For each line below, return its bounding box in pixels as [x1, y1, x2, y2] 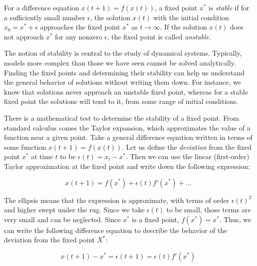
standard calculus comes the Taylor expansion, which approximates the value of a [4, 122, 251, 133]
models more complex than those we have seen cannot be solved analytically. [4, 57, 236, 67]
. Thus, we [220, 214, 251, 224]
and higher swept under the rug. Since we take [4, 204, 145, 215]
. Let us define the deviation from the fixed [122, 141, 252, 152]
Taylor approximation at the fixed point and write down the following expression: [4, 161, 250, 171]
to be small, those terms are [166, 204, 251, 215]
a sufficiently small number [4, 12, 85, 22]
